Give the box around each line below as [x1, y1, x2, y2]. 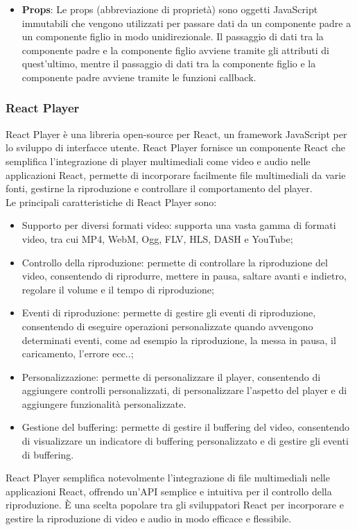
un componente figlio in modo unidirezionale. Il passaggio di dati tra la [21, 29, 324, 44]
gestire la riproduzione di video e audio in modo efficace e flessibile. [6, 511, 292, 526]
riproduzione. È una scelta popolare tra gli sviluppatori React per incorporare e [6, 497, 344, 512]
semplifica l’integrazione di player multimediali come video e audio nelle [6, 153, 311, 168]
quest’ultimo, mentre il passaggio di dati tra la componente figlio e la [21, 56, 316, 71]
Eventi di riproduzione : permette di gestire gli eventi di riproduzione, [21, 305, 316, 320]
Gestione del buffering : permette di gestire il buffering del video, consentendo [21, 420, 350, 434]
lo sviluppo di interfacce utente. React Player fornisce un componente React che [6, 140, 346, 155]
